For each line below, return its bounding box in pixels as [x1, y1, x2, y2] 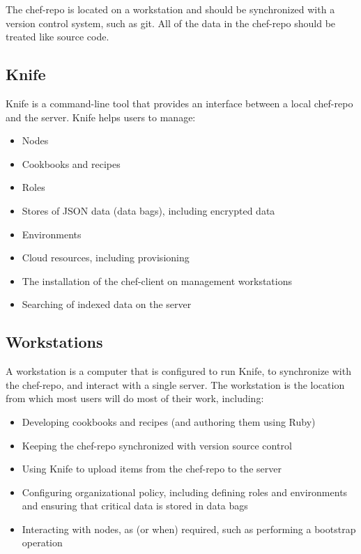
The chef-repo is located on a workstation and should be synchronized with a [6, 2, 335, 16]
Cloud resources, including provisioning [22, 250, 190, 265]
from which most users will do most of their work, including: [6, 391, 264, 406]
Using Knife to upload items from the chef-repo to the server [22, 461, 282, 476]
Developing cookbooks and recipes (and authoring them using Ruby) [22, 414, 316, 429]
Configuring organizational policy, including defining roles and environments [22, 484, 348, 499]
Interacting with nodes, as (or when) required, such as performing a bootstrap [22, 521, 356, 536]
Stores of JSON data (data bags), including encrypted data [22, 203, 275, 217]
